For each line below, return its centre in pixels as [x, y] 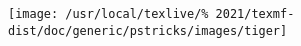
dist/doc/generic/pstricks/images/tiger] [148, 30]
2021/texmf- [255, 14]
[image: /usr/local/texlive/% [108, 14]
